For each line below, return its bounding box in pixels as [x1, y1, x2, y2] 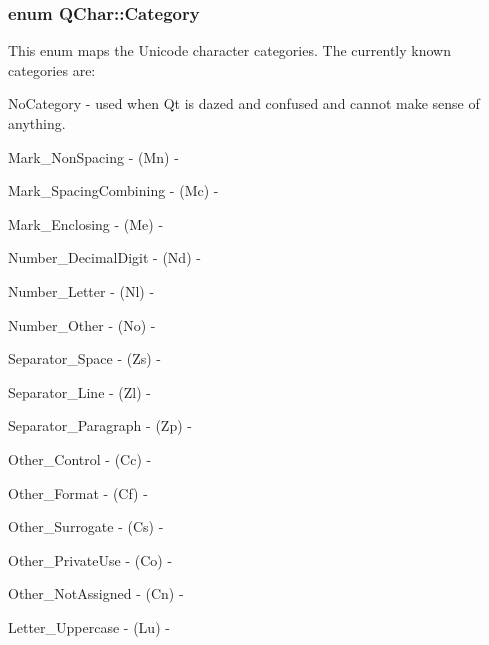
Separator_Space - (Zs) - [8, 348, 161, 369]
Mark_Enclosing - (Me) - [8, 213, 164, 234]
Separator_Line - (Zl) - [8, 381, 152, 402]
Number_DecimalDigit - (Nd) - [8, 247, 201, 268]
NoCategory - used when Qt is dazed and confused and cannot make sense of [8, 93, 480, 114]
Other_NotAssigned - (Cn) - [8, 583, 184, 604]
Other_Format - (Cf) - [8, 482, 148, 503]
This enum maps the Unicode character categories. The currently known [8, 40, 451, 61]
